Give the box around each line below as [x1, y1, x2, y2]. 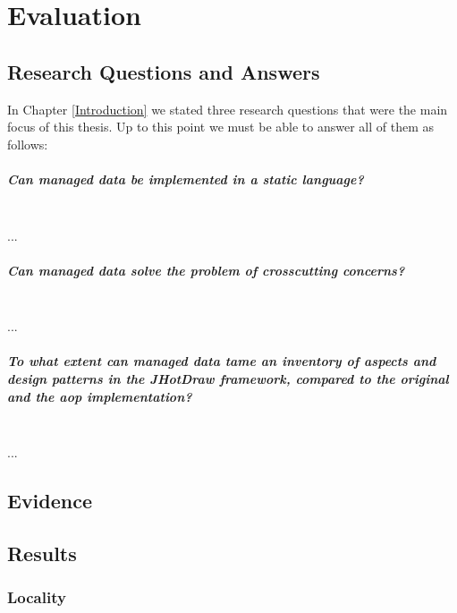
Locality [7, 586, 66, 609]
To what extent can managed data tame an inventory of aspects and [7, 352, 436, 370]
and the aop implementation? [7, 387, 192, 405]
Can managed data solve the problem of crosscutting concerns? [7, 260, 405, 279]
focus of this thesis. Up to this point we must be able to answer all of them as [7, 117, 434, 136]
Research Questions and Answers [7, 57, 320, 85]
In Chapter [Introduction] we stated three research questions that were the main [7, 99, 448, 118]
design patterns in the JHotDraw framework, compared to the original [7, 370, 449, 388]
